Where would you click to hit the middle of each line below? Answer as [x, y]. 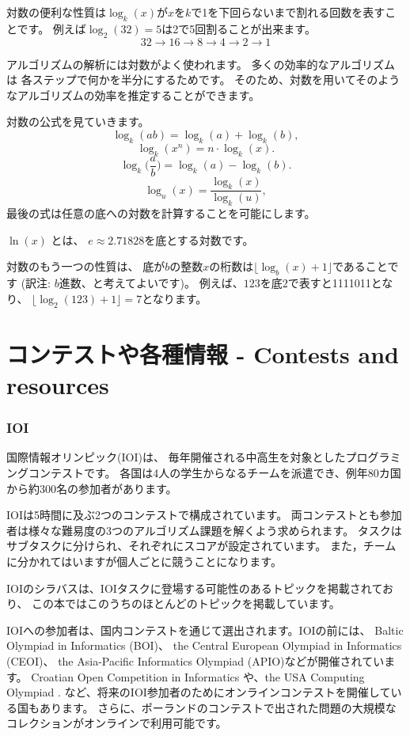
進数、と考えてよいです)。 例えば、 [151, 283]
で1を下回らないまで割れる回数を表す [288, 12]
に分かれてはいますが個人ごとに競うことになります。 [144, 561]
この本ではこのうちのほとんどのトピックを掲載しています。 [186, 603]
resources [58, 385]
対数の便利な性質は [56, 12]
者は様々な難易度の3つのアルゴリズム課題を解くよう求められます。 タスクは [204, 530]
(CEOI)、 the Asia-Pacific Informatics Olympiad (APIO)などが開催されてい [196, 660]
